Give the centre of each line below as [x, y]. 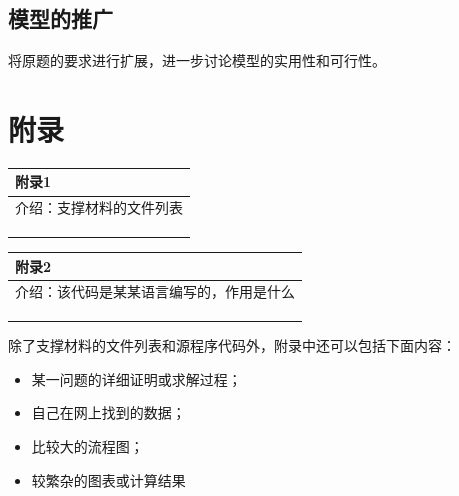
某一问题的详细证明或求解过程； [136, 378]
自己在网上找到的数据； [108, 412]
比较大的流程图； [87, 446]
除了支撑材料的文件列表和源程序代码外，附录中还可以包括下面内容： [232, 345]
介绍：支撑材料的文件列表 [99, 207]
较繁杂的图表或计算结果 [108, 479]
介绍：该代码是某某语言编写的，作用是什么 [155, 291]
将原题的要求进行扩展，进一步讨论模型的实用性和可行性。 [197, 60]
